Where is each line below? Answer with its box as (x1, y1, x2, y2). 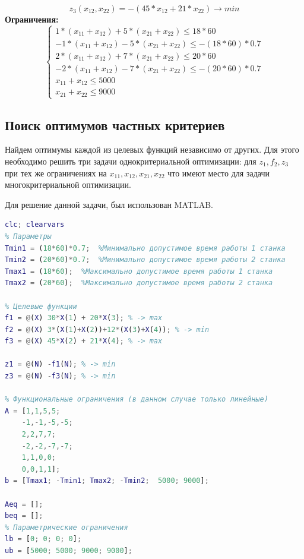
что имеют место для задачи (167, 166, 270, 179)
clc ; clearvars (5, 220, 65, 229)
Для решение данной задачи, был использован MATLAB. (5, 198, 213, 210)
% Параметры (5, 232, 52, 241)
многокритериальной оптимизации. (5, 178, 131, 191)
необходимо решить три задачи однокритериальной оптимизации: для (5, 154, 256, 167)
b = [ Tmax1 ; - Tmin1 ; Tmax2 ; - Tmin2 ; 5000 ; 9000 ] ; (5, 476, 209, 485)
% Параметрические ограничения (5, 523, 128, 532)
